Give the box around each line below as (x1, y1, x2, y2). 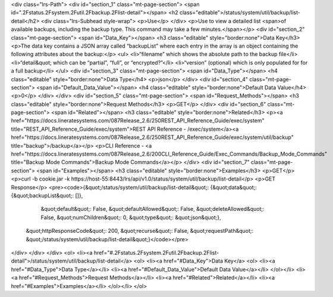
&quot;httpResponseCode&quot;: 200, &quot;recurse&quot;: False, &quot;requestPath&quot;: (26, 228, 254, 235)
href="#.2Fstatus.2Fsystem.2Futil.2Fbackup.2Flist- (93, 249, 219, 256)
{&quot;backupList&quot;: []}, (11, 192, 83, 199)
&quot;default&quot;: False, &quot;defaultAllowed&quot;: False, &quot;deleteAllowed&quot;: (40, 206, 265, 213)
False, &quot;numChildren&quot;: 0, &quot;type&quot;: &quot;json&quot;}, (40, 214, 221, 221)
